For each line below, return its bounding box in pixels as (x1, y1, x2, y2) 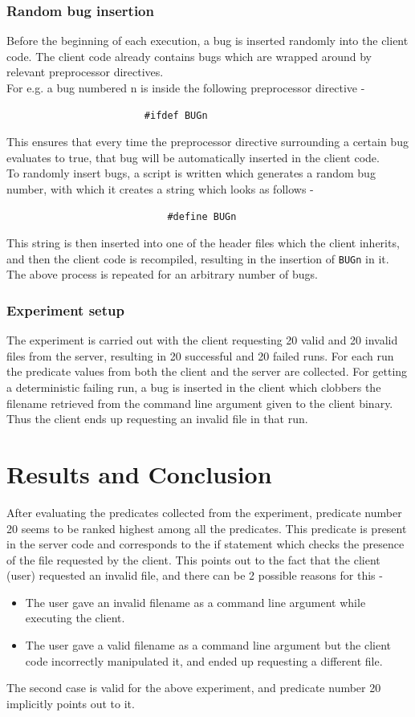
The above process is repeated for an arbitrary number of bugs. (6, 266, 318, 283)
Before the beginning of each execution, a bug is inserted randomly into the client (6, 32, 409, 49)
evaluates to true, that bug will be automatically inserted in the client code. (6, 149, 380, 165)
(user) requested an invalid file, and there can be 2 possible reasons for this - (6, 567, 383, 584)
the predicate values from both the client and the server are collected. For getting (6, 363, 408, 380)
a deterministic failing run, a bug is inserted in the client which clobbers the (6, 379, 381, 395)
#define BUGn (167, 210, 237, 222)
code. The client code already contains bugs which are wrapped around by (6, 47, 372, 64)
